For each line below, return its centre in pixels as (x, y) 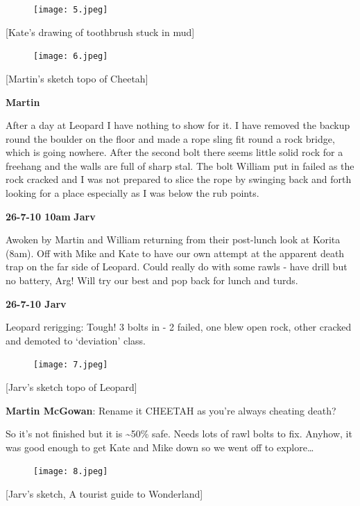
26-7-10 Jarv (36, 303)
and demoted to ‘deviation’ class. (76, 340)
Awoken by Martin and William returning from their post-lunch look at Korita (173, 239)
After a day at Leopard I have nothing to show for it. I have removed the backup (178, 125)
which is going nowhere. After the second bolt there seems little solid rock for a (174, 152)
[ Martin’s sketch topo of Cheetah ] (77, 78)
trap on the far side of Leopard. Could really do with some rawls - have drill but (177, 267)
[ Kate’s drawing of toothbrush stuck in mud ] (100, 32)
